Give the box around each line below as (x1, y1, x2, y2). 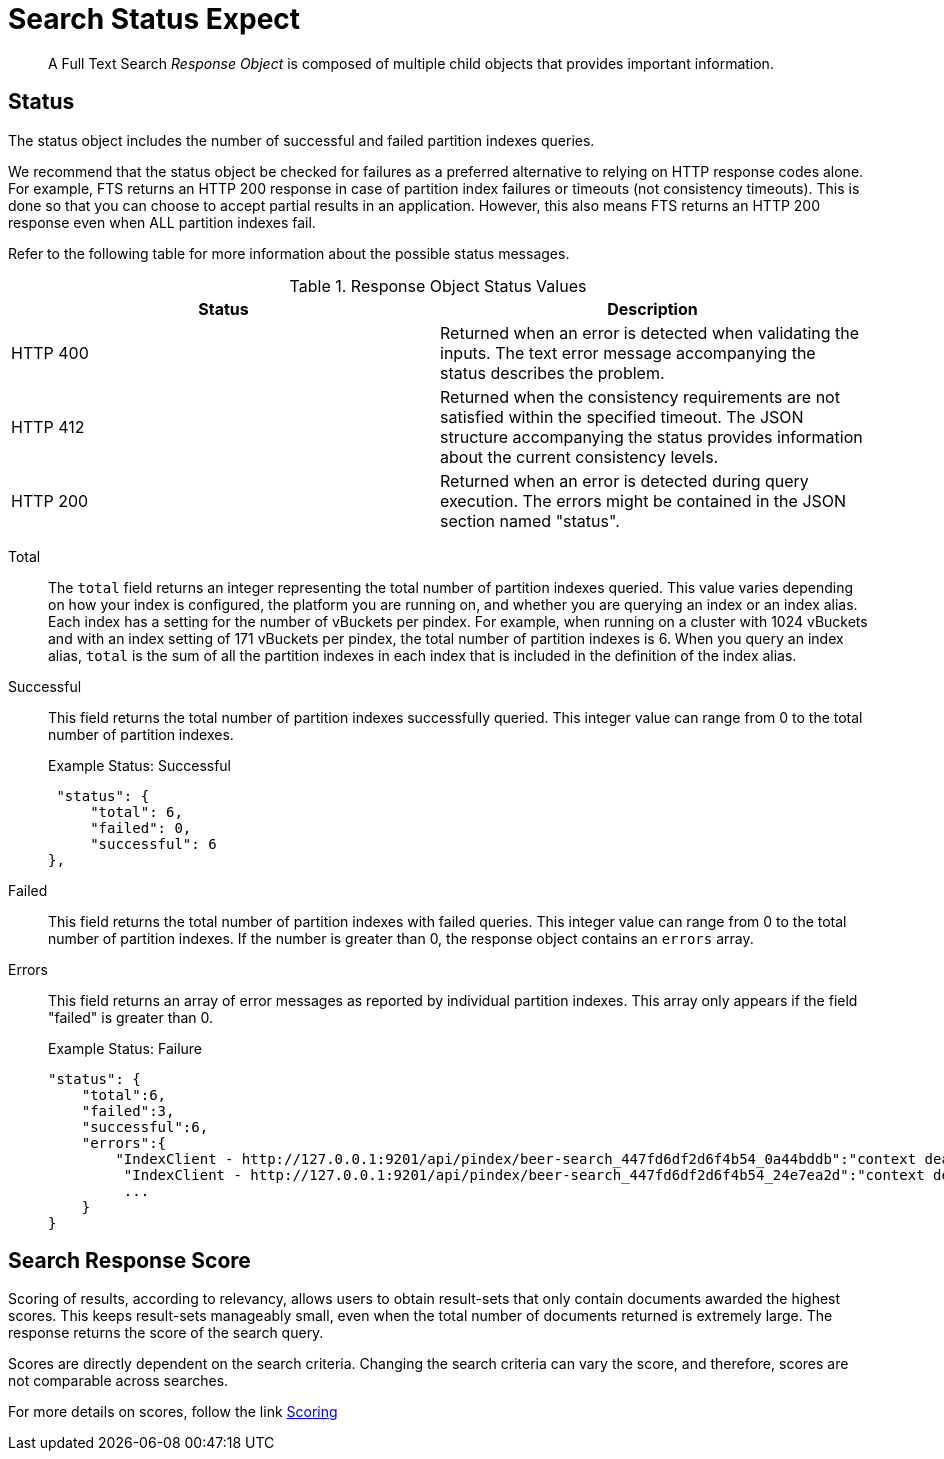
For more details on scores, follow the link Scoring (8, 1403, 338, 1421)
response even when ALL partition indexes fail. (8, 213, 316, 231)
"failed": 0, (90, 819, 192, 836)
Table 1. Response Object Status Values (289, 275, 587, 296)
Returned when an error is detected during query (440, 470, 809, 491)
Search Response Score (8, 1248, 251, 1274)
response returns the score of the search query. (8, 1324, 324, 1342)
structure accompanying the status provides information (440, 426, 863, 447)
